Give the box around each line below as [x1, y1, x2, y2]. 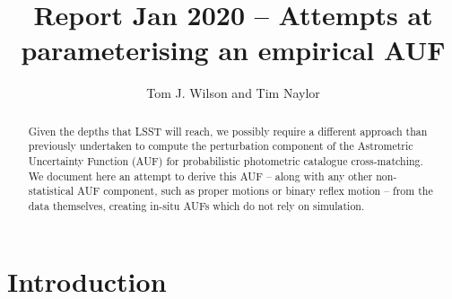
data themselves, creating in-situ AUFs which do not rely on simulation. [28, 198, 365, 213]
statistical [28, 183, 74, 198]
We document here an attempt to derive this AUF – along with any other [28, 168, 373, 183]
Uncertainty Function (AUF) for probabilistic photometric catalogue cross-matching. [28, 154, 423, 169]
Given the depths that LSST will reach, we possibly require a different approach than [28, 123, 428, 138]
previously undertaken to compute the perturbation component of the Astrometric [28, 138, 413, 154]
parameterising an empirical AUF [21, 31, 446, 68]
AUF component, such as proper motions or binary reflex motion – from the [77, 183, 433, 198]
